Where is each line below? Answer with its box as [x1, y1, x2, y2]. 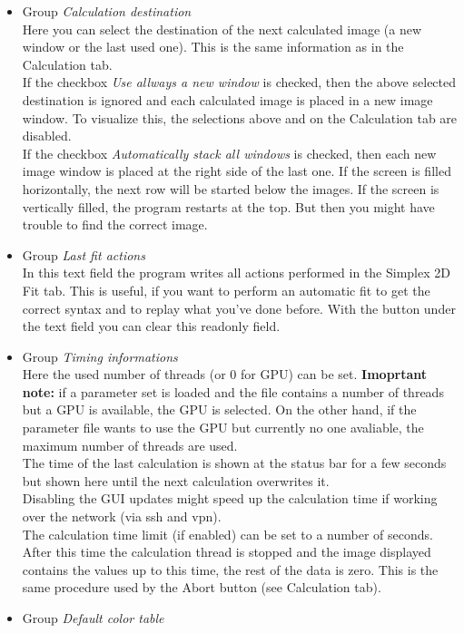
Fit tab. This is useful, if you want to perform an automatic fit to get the [22, 280, 430, 299]
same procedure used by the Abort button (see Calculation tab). [22, 578, 381, 597]
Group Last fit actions [22, 245, 145, 264]
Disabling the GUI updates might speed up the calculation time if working [22, 489, 438, 508]
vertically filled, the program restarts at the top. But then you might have [22, 197, 435, 216]
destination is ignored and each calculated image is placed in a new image [22, 90, 433, 109]
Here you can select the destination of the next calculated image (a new [22, 19, 421, 38]
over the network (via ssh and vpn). [22, 507, 222, 526]
